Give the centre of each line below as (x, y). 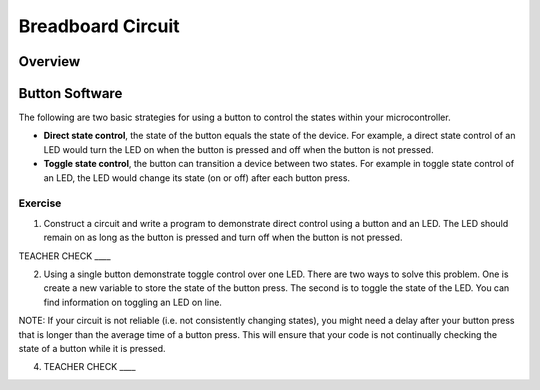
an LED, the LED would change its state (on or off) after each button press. (196, 177)
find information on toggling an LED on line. (132, 302)
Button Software (70, 93)
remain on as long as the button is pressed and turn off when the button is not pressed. (223, 237)
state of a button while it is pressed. (92, 348)
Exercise (40, 203)
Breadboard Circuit (99, 26)
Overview (49, 61)
